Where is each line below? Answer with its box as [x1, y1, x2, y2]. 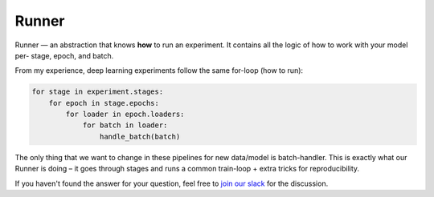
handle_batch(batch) [99, 132, 181, 141]
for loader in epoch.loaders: [65, 110, 185, 119]
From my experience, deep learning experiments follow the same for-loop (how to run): [14, 66, 304, 75]
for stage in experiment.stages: [31, 87, 164, 96]
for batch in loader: [82, 121, 168, 130]
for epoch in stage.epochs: [48, 98, 160, 107]
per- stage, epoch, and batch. [14, 50, 114, 60]
